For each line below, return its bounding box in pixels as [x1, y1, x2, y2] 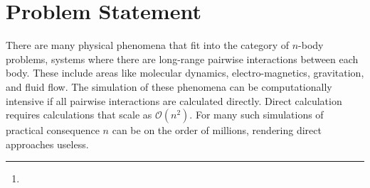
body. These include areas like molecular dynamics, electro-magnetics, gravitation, [6, 65, 364, 80]
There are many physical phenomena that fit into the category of [6, 38, 290, 52]
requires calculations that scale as [6, 107, 152, 122]
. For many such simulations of [189, 107, 324, 122]
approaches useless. [6, 136, 89, 151]
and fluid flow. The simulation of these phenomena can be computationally [6, 79, 332, 94]
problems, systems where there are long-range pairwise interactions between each [6, 51, 359, 66]
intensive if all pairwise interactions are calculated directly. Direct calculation [6, 93, 342, 108]
